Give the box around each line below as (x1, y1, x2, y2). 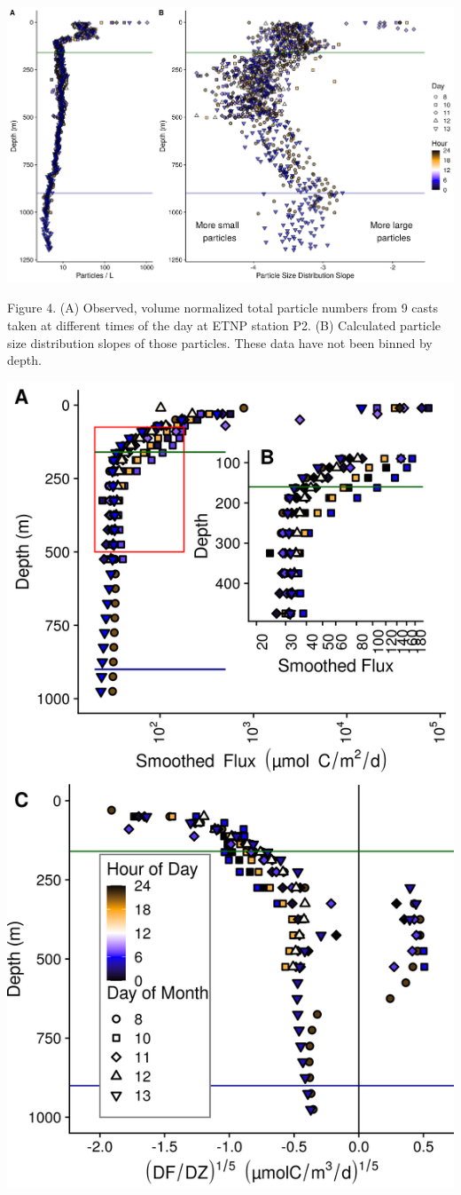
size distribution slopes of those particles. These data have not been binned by (7, 333, 433, 352)
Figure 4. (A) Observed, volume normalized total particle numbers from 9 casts (7, 298, 439, 317)
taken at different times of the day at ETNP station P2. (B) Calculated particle (7, 316, 441, 335)
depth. (7, 351, 42, 369)
